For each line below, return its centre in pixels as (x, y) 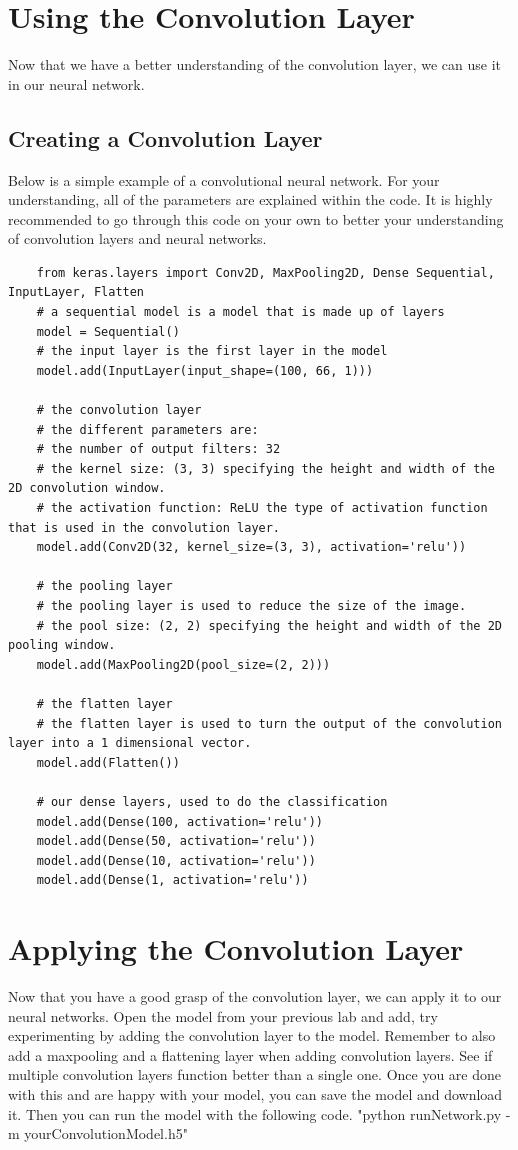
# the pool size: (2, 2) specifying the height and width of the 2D (269, 625)
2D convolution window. (87, 488)
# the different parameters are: (147, 429)
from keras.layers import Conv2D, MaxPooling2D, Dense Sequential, (265, 272)
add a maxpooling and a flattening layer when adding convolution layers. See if (250, 1054)
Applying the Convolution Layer (236, 948)
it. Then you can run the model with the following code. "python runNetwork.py (255, 1113)
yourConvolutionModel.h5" (106, 1133)
